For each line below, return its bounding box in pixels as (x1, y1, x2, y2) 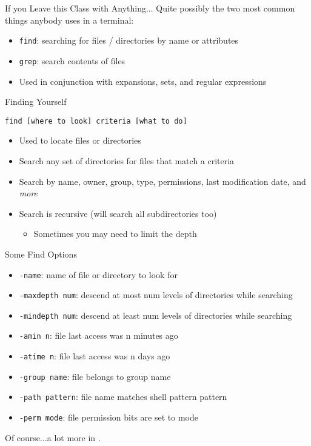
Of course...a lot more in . (5, 431, 101, 444)
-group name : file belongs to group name (19, 370, 171, 382)
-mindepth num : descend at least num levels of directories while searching (19, 308, 292, 321)
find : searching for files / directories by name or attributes (19, 34, 239, 47)
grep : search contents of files (19, 54, 125, 67)
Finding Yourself (5, 95, 67, 108)
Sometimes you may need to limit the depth (33, 227, 197, 240)
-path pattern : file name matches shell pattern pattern (19, 390, 227, 403)
